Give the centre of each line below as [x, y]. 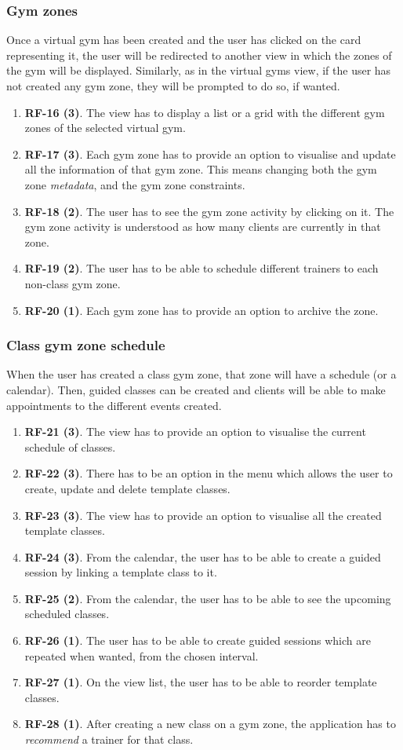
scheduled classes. [67, 614]
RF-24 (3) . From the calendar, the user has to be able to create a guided [203, 556]
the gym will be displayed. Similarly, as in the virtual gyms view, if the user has [199, 70]
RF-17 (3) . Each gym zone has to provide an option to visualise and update [210, 154]
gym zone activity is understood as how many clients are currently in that [203, 227]
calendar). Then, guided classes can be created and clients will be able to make [196, 389]
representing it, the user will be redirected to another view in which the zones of [199, 55]
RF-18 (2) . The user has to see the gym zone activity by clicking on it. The [209, 211]
